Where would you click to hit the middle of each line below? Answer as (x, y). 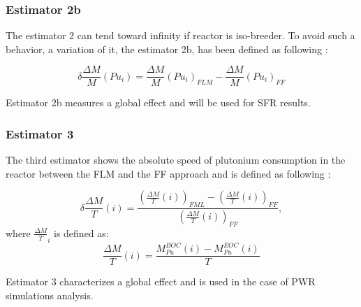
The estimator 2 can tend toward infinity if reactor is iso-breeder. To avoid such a (180, 35)
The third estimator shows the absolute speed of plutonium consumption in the (176, 160)
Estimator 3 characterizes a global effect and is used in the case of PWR (161, 281)
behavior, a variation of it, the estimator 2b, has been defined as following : (167, 49)
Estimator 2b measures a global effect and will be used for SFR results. (158, 102)
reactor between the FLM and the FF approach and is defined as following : (168, 173)
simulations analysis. (50, 295)
